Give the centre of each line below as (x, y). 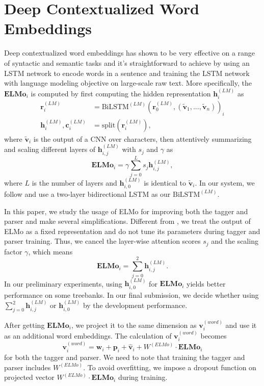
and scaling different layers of (50, 149)
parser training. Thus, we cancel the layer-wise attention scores (102, 241)
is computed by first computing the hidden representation (121, 93)
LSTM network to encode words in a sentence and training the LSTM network (127, 73)
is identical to (165, 182)
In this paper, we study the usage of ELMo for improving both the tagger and (126, 211)
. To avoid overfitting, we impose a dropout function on (170, 367)
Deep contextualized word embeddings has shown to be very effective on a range (130, 53)
